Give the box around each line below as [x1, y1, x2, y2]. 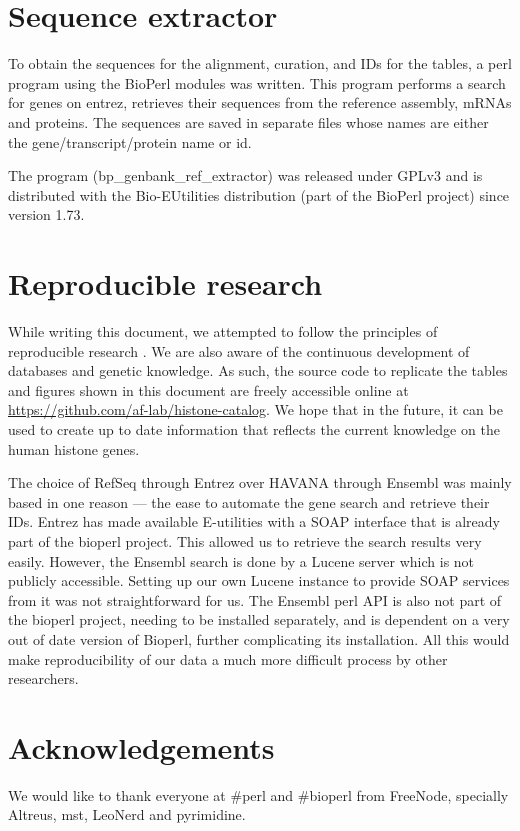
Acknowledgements [8, 726, 275, 767]
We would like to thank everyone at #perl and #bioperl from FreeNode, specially [8, 784, 509, 805]
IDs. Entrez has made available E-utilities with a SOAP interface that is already [8, 511, 500, 532]
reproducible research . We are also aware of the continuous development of [8, 340, 470, 361]
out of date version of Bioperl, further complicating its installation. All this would [8, 628, 510, 649]
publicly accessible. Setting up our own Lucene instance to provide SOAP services [8, 570, 510, 591]
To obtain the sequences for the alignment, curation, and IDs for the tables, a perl [8, 53, 512, 74]
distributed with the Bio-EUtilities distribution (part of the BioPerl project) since [8, 184, 510, 205]
